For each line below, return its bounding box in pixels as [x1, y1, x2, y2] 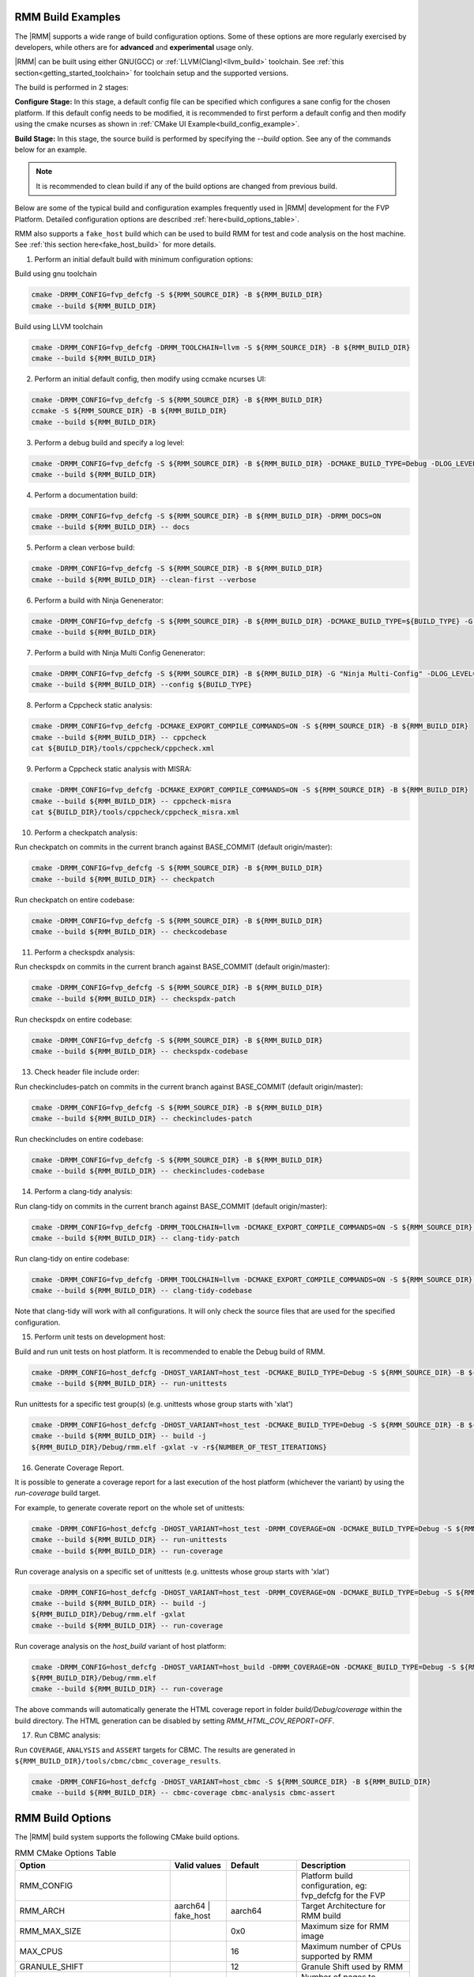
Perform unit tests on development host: [34, 1332, 166, 1342]
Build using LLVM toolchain [14, 321, 103, 331]
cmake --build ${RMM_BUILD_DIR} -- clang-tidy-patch [31, 1234, 240, 1243]
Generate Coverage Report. [34, 1463, 124, 1472]
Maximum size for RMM [300, 1920, 389, 1931]
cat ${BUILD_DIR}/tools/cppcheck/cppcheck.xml [31, 744, 215, 753]
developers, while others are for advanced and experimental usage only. [14, 42, 254, 51]
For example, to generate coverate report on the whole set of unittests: [14, 1503, 245, 1512]
